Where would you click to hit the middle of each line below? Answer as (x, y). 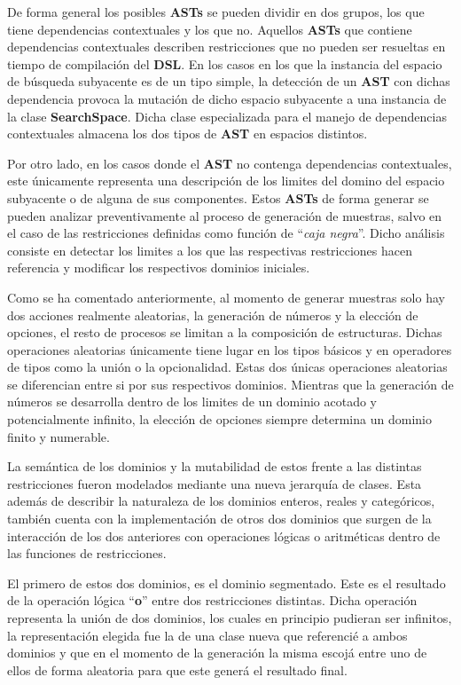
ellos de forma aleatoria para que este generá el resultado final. (177, 669)
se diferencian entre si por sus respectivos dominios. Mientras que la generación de (230, 384)
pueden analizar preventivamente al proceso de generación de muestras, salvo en (225, 215)
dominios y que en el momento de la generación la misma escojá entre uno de (217, 653)
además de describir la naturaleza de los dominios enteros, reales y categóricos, (221, 501)
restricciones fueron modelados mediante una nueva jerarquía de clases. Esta (215, 483)
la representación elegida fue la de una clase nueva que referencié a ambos (207, 635)
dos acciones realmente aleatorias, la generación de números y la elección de (213, 315)
